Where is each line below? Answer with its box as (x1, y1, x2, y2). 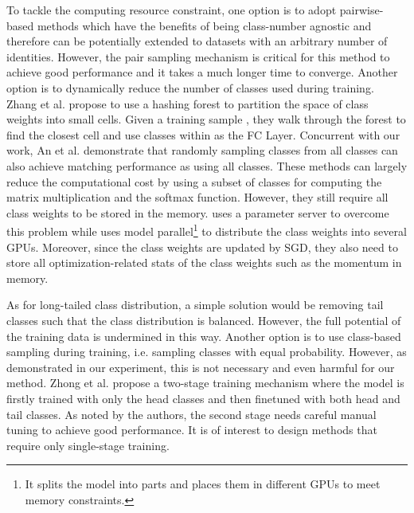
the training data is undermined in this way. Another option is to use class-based (6, 327, 401, 344)
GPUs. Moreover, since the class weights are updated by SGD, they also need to (6, 238, 398, 255)
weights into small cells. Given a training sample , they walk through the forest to (6, 111, 406, 127)
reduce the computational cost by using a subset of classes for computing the (6, 173, 382, 190)
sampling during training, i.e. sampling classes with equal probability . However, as (6, 343, 407, 360)
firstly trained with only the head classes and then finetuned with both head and (6, 390, 400, 406)
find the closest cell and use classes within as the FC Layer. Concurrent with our (6, 126, 400, 143)
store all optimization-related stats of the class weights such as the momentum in (6, 254, 402, 271)
